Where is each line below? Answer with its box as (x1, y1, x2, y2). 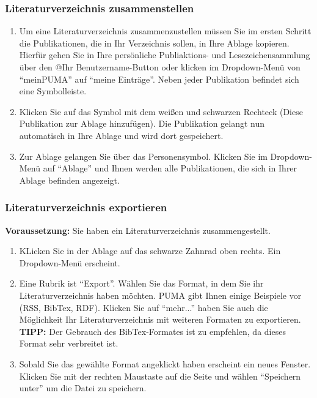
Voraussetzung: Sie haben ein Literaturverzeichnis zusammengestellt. (5, 223, 271, 236)
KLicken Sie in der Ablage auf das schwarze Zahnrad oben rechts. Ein (19, 244, 281, 257)
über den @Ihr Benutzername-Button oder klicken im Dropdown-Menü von (19, 61, 301, 73)
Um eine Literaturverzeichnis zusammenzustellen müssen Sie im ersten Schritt (19, 24, 312, 37)
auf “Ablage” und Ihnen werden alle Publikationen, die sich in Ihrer (43, 162, 297, 175)
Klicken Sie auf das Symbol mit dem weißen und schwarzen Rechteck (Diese (19, 105, 303, 118)
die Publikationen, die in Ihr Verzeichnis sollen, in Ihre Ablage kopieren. (19, 36, 290, 49)
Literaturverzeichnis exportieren (5, 200, 167, 215)
